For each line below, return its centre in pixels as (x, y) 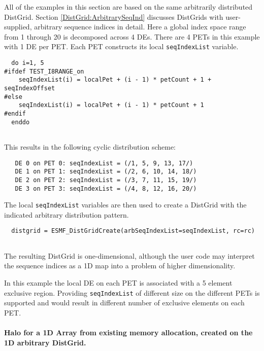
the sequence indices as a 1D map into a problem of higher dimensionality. (120, 266)
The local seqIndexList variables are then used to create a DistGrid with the (125, 205)
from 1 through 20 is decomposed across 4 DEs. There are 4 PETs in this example (132, 36)
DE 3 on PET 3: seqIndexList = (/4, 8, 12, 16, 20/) (106, 188)
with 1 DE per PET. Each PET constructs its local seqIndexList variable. (121, 46)
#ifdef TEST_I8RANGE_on (44, 71)
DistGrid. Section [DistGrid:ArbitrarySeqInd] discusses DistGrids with (114, 16)
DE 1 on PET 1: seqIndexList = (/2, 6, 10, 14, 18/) (106, 172)
